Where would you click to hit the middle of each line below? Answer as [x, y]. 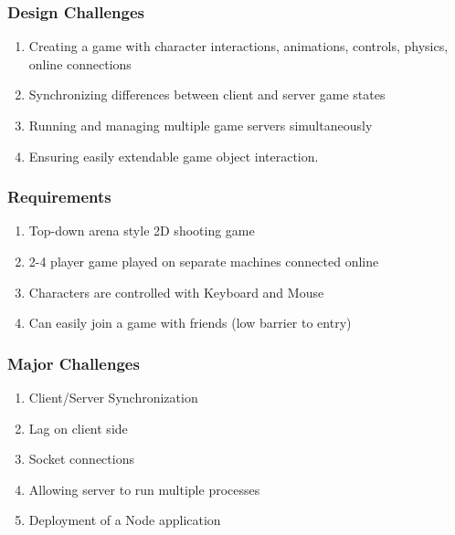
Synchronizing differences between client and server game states [207, 94]
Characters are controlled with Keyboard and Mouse [176, 292]
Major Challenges [74, 363]
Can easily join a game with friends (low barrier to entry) [190, 323]
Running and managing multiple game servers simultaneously [201, 125]
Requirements [59, 197]
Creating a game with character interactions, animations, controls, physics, [238, 46]
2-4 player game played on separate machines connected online [204, 261]
